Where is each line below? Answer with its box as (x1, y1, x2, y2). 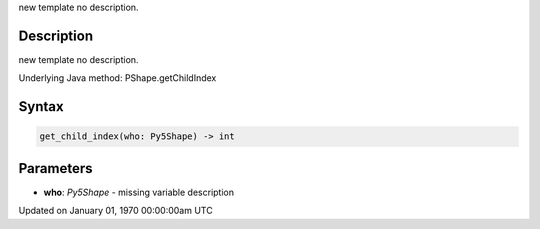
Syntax (18, 98, 64, 115)
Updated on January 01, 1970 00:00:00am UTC (18, 205, 214, 217)
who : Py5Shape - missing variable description (43, 186, 235, 198)
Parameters (18, 160, 93, 177)
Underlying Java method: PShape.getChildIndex (18, 72, 217, 84)
